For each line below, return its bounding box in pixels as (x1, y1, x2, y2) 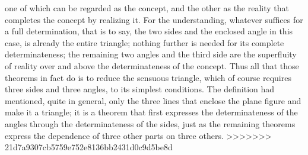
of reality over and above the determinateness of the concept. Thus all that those (5, 59, 299, 72)
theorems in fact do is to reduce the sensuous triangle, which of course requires (5, 71, 291, 83)
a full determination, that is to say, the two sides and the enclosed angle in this (5, 25, 293, 37)
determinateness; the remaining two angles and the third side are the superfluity (5, 48, 297, 60)
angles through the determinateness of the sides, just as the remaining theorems (5, 117, 296, 130)
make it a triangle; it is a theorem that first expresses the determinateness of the (5, 106, 298, 118)
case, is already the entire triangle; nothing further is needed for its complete (5, 36, 284, 49)
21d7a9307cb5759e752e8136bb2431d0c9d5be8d (5, 141, 173, 153)
